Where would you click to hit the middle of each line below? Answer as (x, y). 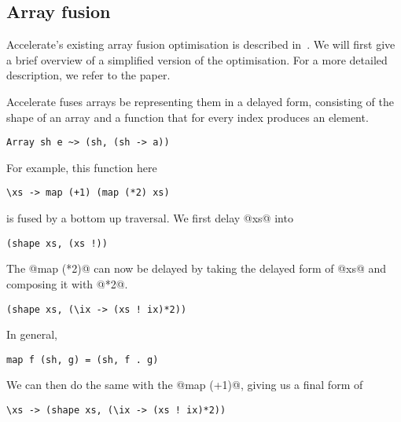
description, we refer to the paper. (88, 75)
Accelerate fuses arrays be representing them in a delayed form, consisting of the (200, 101)
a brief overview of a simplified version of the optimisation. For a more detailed (197, 59)
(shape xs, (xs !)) (57, 243)
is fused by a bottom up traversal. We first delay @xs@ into (150, 218)
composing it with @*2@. (67, 283)
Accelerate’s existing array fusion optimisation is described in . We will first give (201, 44)
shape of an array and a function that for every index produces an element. (188, 117)
